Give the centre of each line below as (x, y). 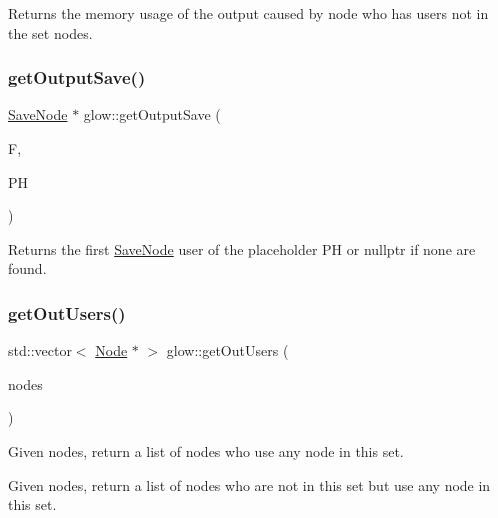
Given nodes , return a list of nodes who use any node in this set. (206, 450)
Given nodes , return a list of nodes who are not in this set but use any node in (249, 484)
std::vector (40, 350)
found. (27, 268)
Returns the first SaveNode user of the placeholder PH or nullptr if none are (242, 248)
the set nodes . (50, 32)
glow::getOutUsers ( (227, 350)
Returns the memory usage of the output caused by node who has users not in (248, 13)
